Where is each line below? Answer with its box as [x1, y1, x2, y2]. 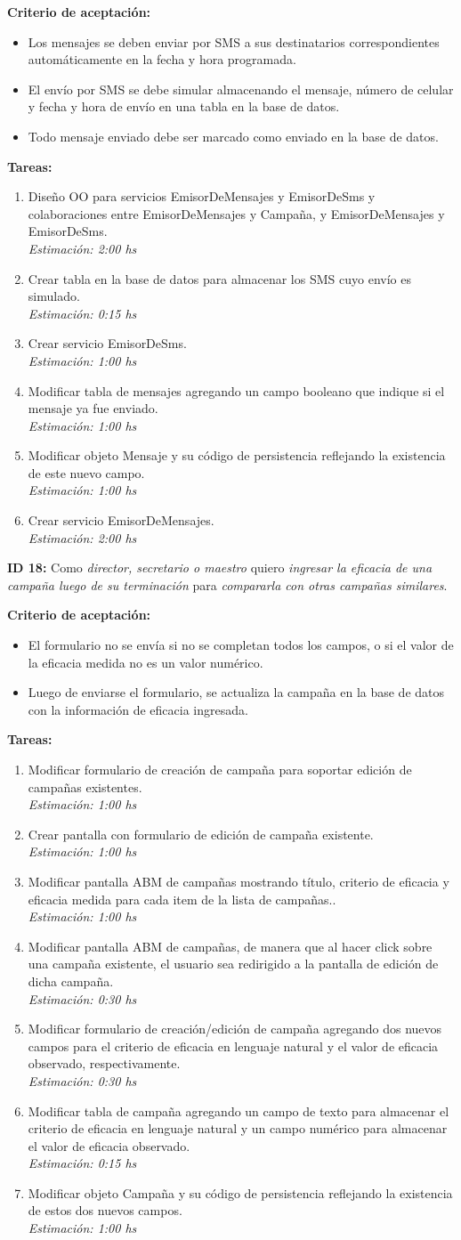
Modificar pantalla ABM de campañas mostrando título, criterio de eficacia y [28, 871, 449, 890]
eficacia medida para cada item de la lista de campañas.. [28, 889, 336, 908]
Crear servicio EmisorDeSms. [28, 334, 187, 353]
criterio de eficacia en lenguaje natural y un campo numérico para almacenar [28, 1119, 448, 1138]
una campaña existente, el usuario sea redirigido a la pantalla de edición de [28, 954, 439, 973]
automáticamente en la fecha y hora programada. [28, 50, 296, 69]
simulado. [28, 287, 80, 305]
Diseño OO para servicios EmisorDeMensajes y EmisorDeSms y [28, 187, 376, 206]
